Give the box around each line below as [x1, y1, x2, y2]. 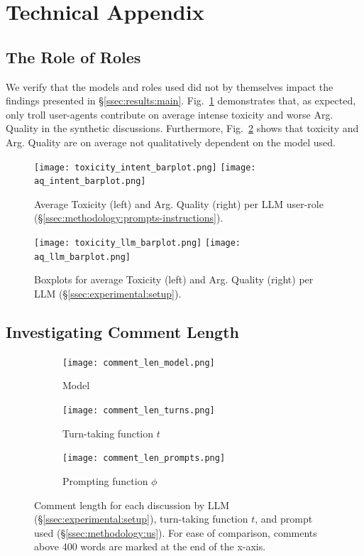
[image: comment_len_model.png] [62, 357, 215, 368]
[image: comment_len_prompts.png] [62, 453, 226, 464]
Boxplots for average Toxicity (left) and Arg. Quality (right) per [34, 272, 314, 287]
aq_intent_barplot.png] [34, 176, 146, 187]
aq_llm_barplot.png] [34, 251, 131, 262]
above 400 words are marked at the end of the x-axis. [34, 539, 266, 554]
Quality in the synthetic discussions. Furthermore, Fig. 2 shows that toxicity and [6, 121, 359, 136]
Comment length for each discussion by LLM [34, 497, 230, 512]
